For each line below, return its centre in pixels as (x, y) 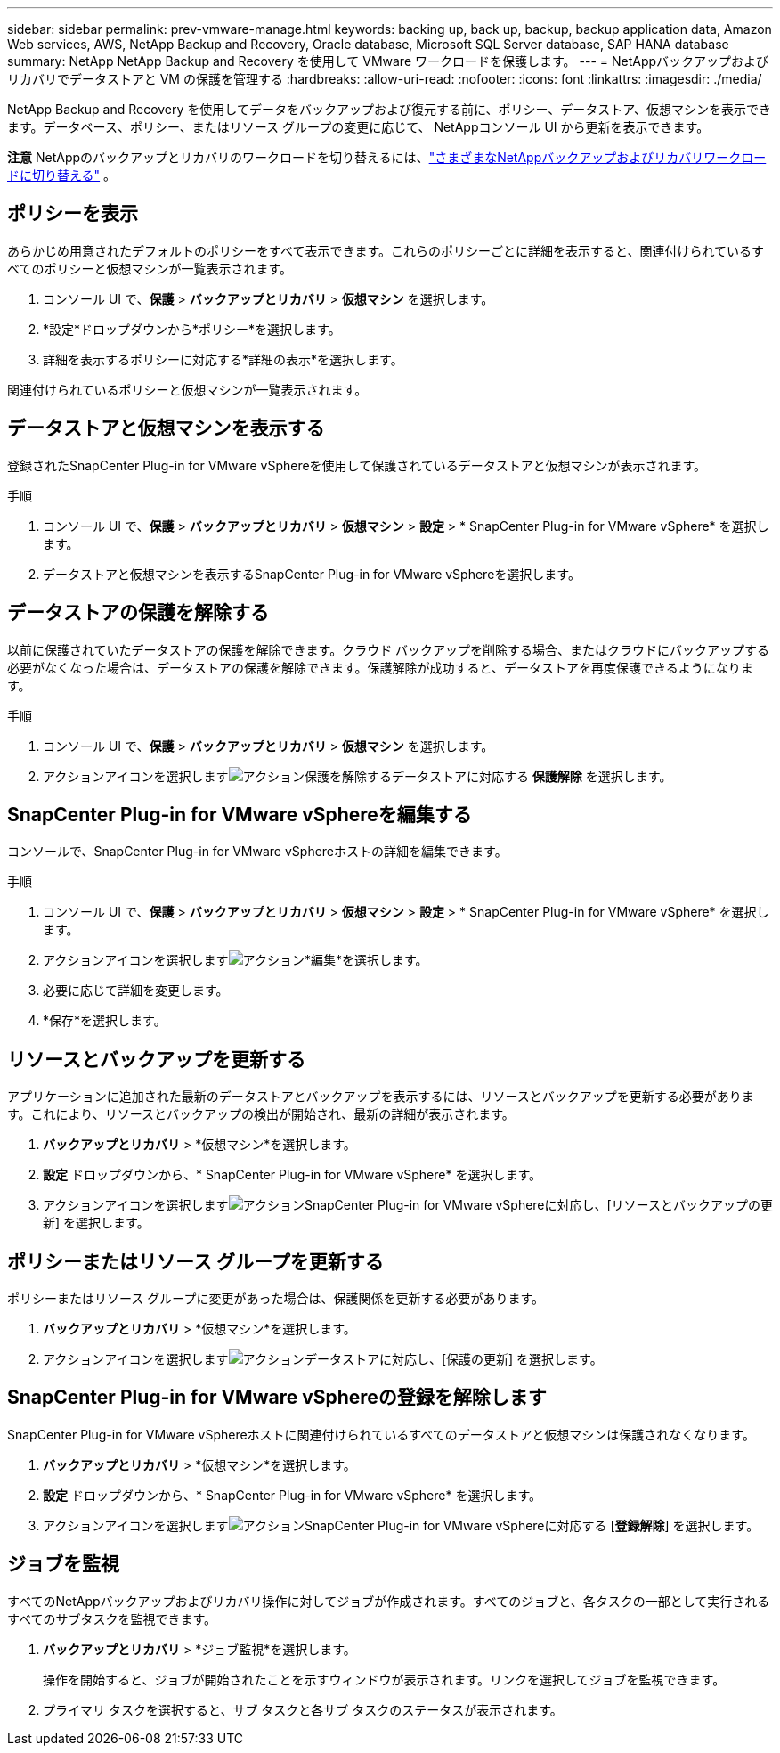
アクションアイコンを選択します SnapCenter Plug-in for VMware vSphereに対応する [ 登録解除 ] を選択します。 (401, 1525)
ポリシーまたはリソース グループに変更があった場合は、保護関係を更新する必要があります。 (276, 1299)
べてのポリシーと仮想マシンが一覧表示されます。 (150, 268)
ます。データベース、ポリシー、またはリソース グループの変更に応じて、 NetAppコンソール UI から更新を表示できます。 (358, 127)
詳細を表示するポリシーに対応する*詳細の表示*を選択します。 (223, 359)
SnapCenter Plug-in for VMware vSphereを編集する (240, 814)
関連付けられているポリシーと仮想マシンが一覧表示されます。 (187, 389)
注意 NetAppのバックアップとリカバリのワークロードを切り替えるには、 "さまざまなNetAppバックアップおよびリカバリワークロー (387, 157)
